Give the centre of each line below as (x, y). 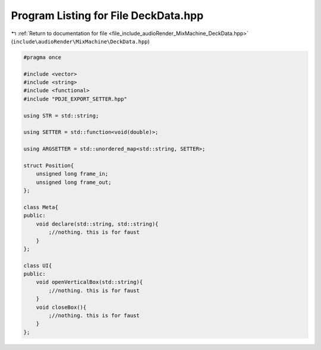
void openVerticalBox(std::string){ (89, 282)
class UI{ (38, 265)
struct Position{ (49, 166)
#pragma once (43, 57)
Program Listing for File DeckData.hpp (107, 15)
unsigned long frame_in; (72, 174)
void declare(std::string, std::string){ (97, 224)
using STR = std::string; (61, 115)
